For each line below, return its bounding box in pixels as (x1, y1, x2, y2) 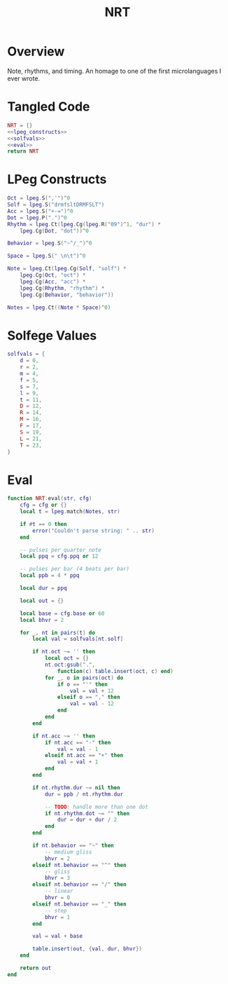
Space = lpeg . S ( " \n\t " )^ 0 (7, 253, 86, 260)
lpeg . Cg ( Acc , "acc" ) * (20, 278, 86, 285)
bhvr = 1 (44, 913, 71, 921)
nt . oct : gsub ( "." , (44, 661, 96, 669)
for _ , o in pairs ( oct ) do (44, 674, 124, 681)
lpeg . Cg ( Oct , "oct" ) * (20, 272, 86, 279)
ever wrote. (7, 74, 41, 83)
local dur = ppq (20, 585, 68, 592)
